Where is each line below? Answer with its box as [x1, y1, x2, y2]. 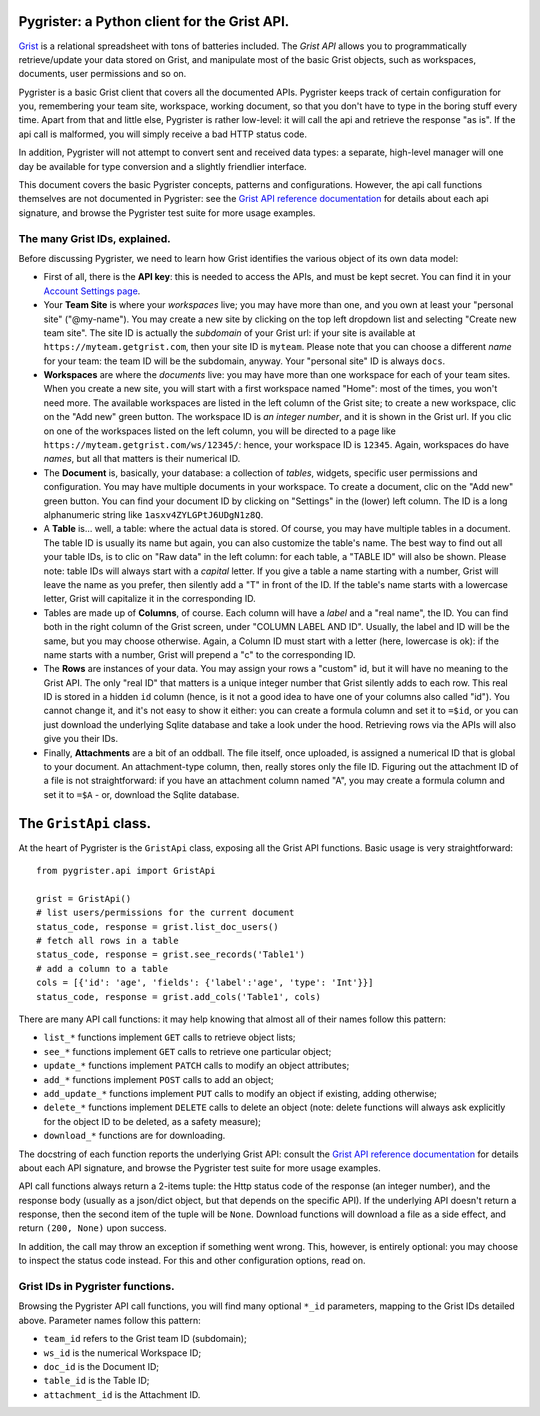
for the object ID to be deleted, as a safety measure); [43, 1115, 262, 1127]
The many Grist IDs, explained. [18, 231, 171, 245]
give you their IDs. [43, 733, 119, 745]
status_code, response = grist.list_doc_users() [36, 921, 279, 932]
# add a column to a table [36, 963, 169, 974]
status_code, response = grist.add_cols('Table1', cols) [36, 991, 322, 1002]
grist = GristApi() [36, 893, 132, 904]
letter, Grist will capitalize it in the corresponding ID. [43, 593, 256, 605]
